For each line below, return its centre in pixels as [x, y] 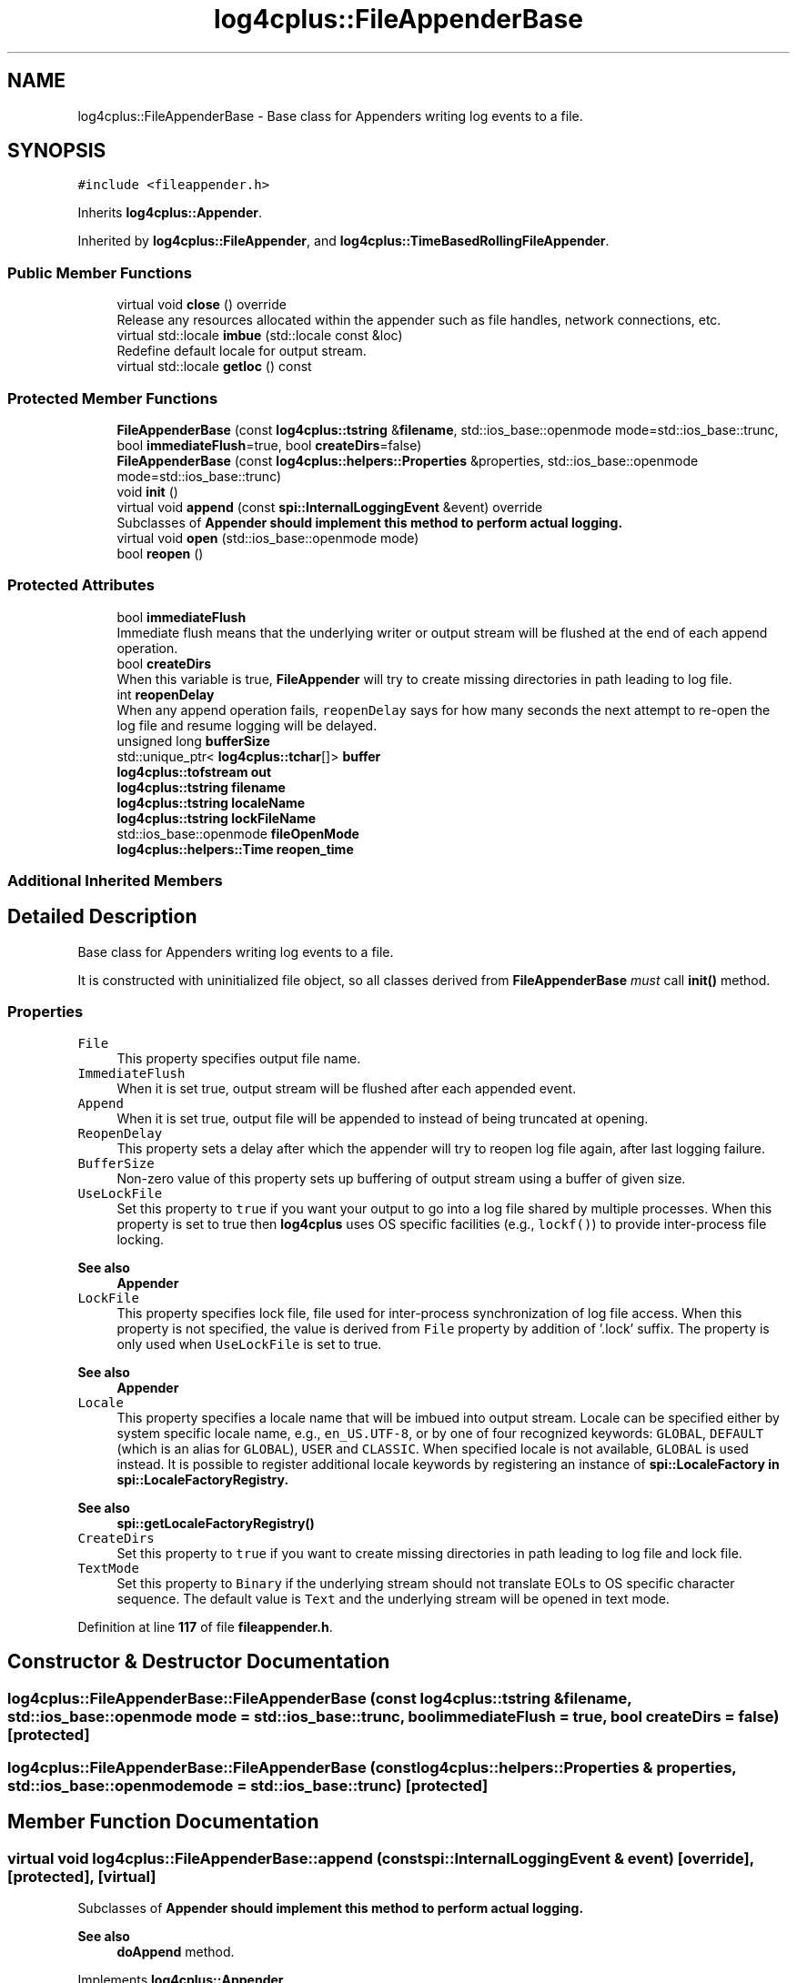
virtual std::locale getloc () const [214, 367]
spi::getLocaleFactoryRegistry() [216, 1523]
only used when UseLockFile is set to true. [249, 1344]
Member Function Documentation [163, 1822]
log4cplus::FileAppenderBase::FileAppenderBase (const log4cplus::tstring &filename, [320, 1698]
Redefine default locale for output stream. [242, 351]
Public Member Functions [100, 272]
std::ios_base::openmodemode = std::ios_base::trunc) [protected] [248, 1785]
